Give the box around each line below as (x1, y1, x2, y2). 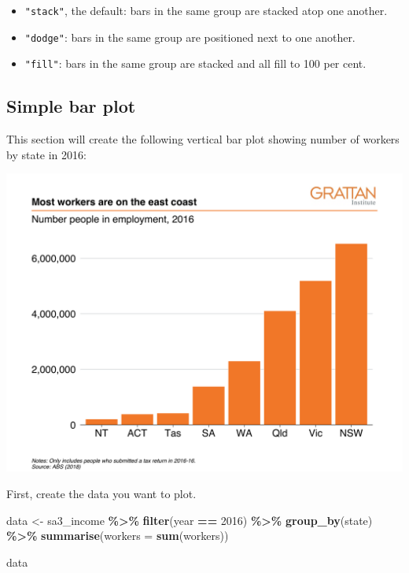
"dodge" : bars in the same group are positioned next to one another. (24, 28, 356, 45)
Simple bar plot (6, 94, 136, 118)
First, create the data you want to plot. (6, 485, 197, 501)
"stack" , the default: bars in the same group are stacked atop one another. (24, 2, 388, 18)
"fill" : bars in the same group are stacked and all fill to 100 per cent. (24, 55, 367, 72)
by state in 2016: (6, 146, 87, 162)
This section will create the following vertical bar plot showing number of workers (6, 131, 400, 147)
